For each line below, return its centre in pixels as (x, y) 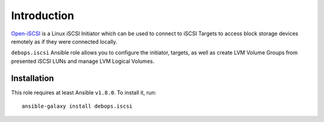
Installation (32, 78)
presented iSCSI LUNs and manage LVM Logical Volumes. (83, 61)
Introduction (43, 16)
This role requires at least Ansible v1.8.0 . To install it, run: (84, 92)
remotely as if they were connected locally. (64, 41)
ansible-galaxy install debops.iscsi (77, 106)
